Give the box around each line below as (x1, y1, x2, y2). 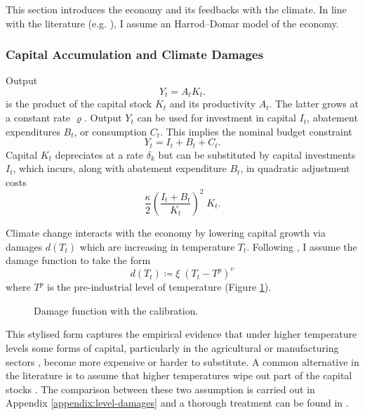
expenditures (6, 124, 60, 138)
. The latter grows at (269, 96, 359, 111)
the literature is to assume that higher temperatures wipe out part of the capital (6, 368, 352, 383)
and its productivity (169, 96, 256, 111)
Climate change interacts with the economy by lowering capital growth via (6, 225, 326, 239)
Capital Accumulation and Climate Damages (6, 46, 264, 63)
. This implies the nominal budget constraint (160, 124, 352, 138)
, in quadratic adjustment (240, 161, 350, 176)
